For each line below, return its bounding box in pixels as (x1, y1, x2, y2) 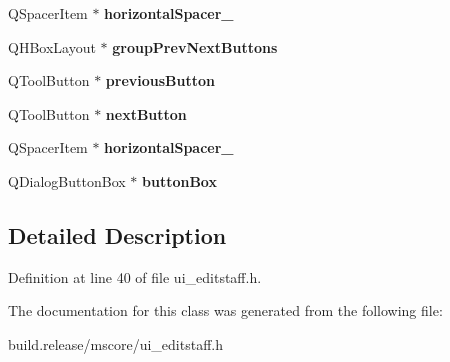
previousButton (105, 70, 216, 91)
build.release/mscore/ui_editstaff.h (8, 333, 223, 354)
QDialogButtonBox (8, 170, 126, 191)
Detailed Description (8, 219, 227, 250)
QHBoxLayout (8, 36, 96, 57)
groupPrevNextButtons (112, 36, 278, 57)
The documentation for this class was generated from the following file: (8, 300, 443, 321)
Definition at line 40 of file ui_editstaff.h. (8, 266, 262, 287)
